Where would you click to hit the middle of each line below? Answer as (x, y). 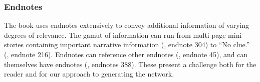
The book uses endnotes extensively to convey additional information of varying (127, 25)
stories (14, 44)
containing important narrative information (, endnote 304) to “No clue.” (138, 44)
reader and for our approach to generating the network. (89, 74)
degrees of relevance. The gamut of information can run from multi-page (115, 35)
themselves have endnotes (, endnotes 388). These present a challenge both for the (130, 64)
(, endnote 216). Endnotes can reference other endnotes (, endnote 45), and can (126, 54)
